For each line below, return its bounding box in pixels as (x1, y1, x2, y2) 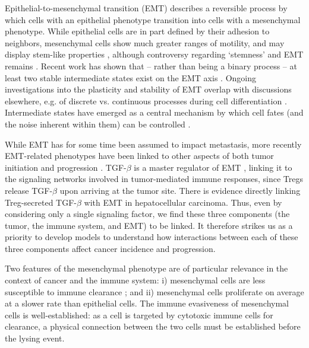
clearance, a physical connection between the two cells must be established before (5, 320, 301, 333)
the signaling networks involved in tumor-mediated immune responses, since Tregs (5, 173, 303, 185)
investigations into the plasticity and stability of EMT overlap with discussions (5, 83, 292, 95)
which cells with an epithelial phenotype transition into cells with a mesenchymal (5, 13, 301, 25)
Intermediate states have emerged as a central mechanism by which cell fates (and (5, 106, 304, 119)
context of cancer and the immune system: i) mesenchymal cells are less (5, 274, 266, 286)
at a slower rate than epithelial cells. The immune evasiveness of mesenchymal (5, 297, 289, 309)
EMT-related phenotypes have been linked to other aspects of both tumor (5, 149, 274, 162)
